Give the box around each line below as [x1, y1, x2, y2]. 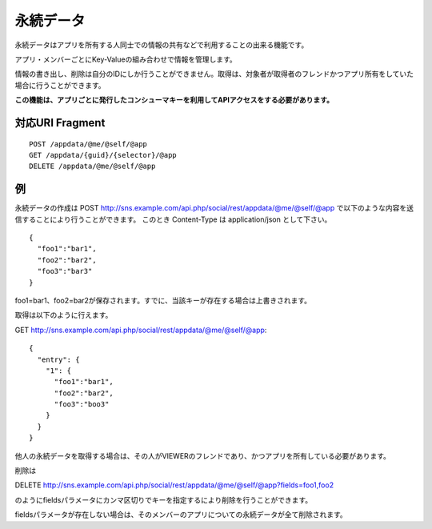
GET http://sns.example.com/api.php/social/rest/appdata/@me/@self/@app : [14, 325, 267, 335]
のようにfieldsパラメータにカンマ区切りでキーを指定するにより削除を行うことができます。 [14, 495, 312, 504]
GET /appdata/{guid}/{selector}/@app [29, 150, 178, 159]
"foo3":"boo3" [54, 400, 110, 409]
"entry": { [37, 355, 80, 364]
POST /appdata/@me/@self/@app [29, 139, 148, 148]
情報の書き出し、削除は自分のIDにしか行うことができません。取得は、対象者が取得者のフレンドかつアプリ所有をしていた [14, 69, 414, 79]
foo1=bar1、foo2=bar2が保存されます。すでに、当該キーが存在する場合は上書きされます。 [14, 295, 312, 305]
